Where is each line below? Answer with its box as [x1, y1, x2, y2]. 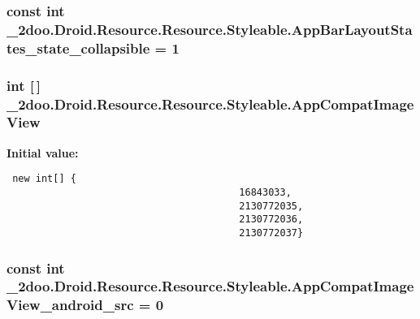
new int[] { [12, 173, 76, 185]
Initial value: [6, 144, 79, 161]
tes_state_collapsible [6, 37, 150, 58]
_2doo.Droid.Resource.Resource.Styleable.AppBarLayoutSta [6, 19, 413, 39]
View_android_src [6, 295, 134, 315]
